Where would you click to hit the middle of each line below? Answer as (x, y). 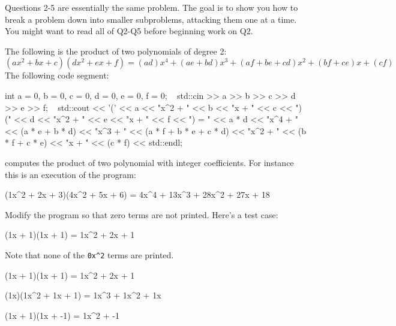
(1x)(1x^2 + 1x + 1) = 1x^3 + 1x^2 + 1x (83, 295)
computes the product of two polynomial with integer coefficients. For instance (149, 162)
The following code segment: (57, 75)
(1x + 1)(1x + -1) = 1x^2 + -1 (62, 315)
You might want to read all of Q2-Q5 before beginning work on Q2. (129, 31)
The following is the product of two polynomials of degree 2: (116, 51)
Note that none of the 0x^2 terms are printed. (89, 254)
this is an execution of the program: (70, 174)
